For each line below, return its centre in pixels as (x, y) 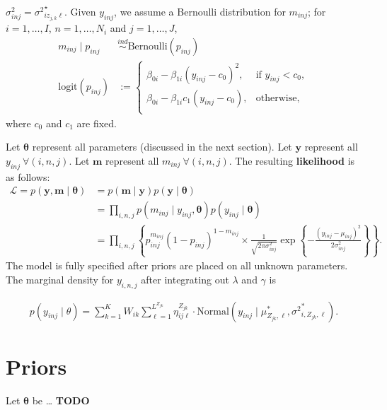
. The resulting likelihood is (292, 161)
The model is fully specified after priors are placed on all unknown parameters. (177, 265)
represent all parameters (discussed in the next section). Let (162, 147)
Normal (213, 311)
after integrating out (185, 279)
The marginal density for (60, 279)
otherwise (276, 98)
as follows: (28, 176)
